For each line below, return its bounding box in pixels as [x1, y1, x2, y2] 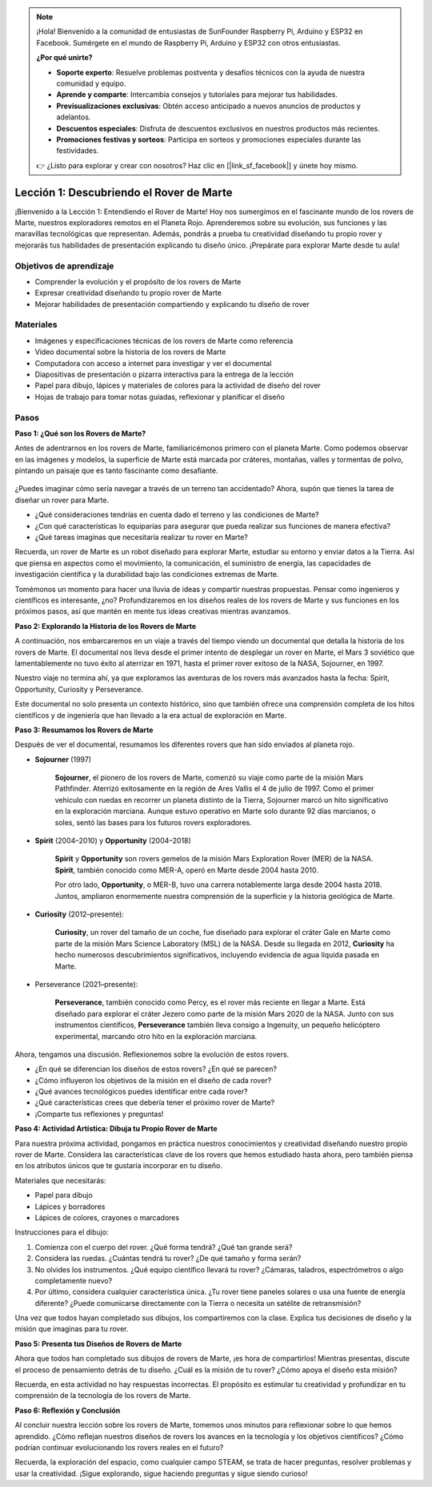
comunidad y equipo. [56, 79, 126, 88]
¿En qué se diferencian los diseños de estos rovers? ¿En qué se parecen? [34, 1064, 278, 1074]
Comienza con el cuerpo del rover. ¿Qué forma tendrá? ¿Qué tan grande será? [34, 1242, 293, 1251]
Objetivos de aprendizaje [14, 260, 114, 272]
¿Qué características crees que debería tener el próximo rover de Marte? [34, 1098, 275, 1107]
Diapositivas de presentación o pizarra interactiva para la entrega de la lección [34, 369, 294, 379]
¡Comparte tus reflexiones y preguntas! [34, 1109, 164, 1118]
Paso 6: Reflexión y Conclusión [14, 1405, 121, 1415]
